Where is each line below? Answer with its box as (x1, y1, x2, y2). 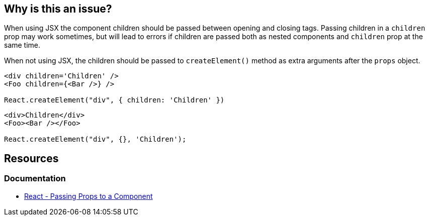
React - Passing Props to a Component (24, 191, 153, 200)
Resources (4, 152, 59, 165)
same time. (4, 41, 41, 50)
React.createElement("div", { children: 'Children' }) (4, 96, 225, 104)
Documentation (4, 173, 66, 184)
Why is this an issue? (4, 3, 112, 15)
